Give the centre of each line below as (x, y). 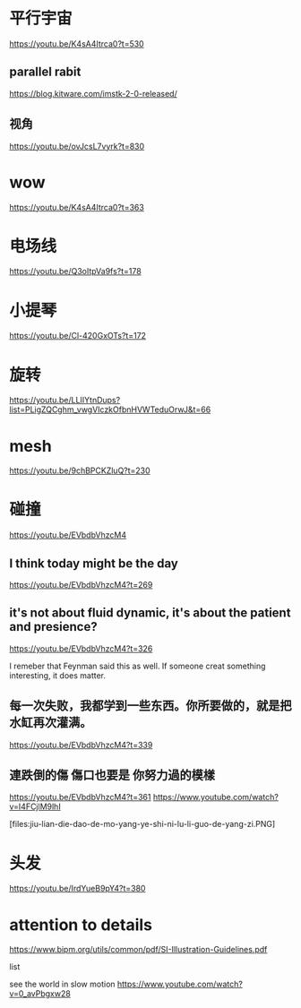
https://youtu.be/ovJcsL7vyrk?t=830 (77, 146)
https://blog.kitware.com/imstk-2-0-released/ (93, 93)
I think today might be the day (94, 563)
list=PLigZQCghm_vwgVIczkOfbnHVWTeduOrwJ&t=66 (110, 409)
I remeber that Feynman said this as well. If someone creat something (138, 666)
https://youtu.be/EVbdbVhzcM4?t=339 (81, 745)
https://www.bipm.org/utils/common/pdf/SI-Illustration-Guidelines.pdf (138, 950)
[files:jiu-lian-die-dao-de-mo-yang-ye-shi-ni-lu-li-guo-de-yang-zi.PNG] (142, 824)
